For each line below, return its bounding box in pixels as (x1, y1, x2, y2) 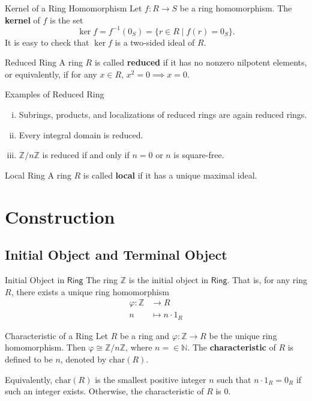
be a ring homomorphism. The (179, 2, 292, 14)
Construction (5, 204, 115, 228)
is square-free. (173, 148, 224, 161)
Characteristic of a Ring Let (5, 329, 109, 341)
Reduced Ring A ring (5, 56, 83, 69)
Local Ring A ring (5, 168, 71, 181)
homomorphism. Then (5, 341, 86, 354)
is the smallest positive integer (95, 373, 206, 385)
